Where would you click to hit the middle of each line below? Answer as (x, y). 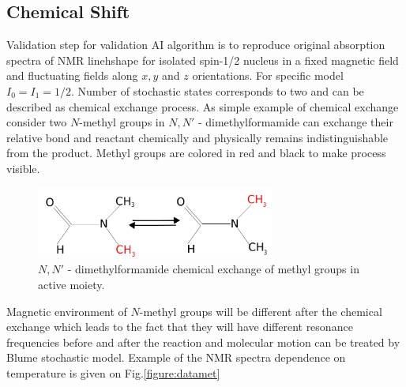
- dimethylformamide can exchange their (295, 122)
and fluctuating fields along (72, 75)
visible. (23, 168)
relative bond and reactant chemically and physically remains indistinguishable (197, 137)
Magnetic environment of (67, 311)
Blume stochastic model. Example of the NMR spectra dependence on (176, 357)
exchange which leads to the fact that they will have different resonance (180, 327)
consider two (37, 122)
